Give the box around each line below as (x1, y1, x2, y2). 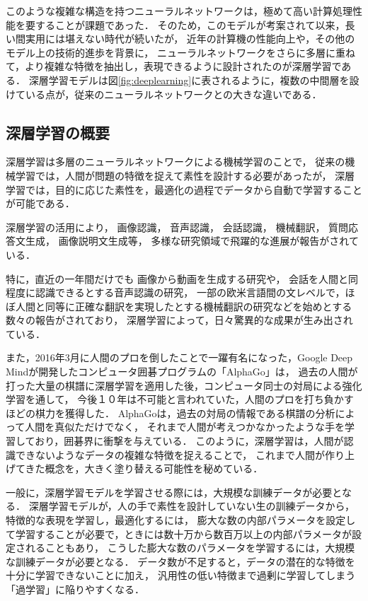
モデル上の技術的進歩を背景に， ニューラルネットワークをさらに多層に (6, 45, 335, 59)
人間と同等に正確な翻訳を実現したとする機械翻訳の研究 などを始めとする (15, 298, 352, 313)
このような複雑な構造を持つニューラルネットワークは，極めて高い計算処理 (6, 4, 352, 18)
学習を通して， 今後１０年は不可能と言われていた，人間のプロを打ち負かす (6, 392, 354, 407)
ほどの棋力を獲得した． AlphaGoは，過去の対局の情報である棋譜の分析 (6, 405, 335, 420)
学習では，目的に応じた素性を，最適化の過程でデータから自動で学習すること (6, 182, 362, 197)
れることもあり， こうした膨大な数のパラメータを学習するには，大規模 (25, 540, 355, 555)
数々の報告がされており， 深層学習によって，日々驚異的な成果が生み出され (6, 313, 353, 327)
